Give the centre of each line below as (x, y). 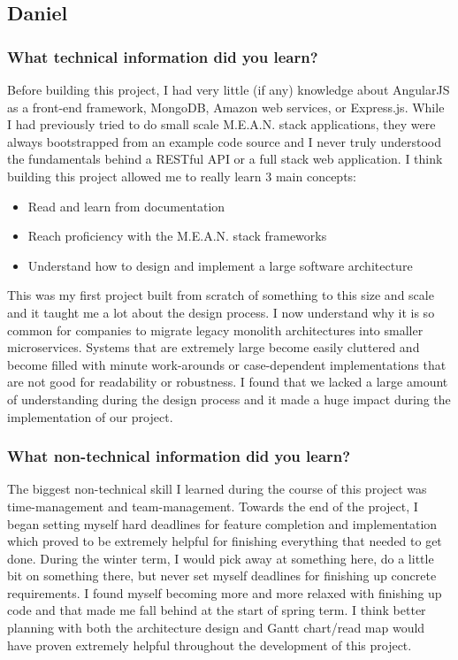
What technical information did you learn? (163, 56)
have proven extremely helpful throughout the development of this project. (210, 645)
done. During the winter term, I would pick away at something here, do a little (221, 558)
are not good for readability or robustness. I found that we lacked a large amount (228, 382)
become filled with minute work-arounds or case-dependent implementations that (227, 364)
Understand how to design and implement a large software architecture (220, 265)
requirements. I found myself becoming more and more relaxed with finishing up (225, 592)
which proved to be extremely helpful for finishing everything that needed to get (225, 541)
